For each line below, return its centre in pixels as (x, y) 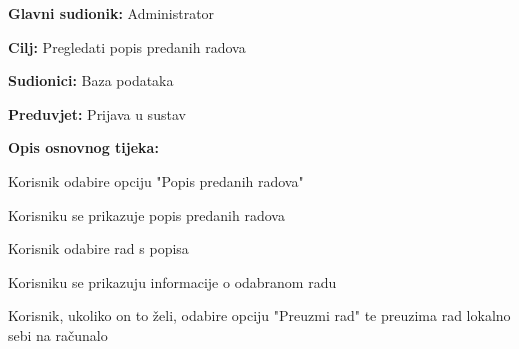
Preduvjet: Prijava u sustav (97, 113)
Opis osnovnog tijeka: (83, 147)
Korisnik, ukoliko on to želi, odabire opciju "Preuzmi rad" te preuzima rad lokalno (259, 315)
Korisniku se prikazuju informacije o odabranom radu (172, 281)
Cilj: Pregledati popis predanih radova (127, 46)
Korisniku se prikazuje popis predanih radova (146, 214)
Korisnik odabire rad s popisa (98, 248)
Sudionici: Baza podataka (91, 80)
